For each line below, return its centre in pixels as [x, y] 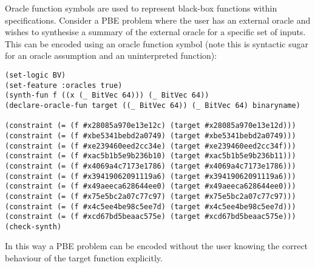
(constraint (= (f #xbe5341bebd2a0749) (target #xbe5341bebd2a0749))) [151, 136]
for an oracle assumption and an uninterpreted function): [111, 55]
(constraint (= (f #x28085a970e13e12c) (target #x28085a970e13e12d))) [151, 126]
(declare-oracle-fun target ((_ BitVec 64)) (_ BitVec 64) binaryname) [153, 105]
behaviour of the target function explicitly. [84, 258]
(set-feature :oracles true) [64, 85]
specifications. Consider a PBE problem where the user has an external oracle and [158, 20]
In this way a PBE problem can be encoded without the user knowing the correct [157, 246]
